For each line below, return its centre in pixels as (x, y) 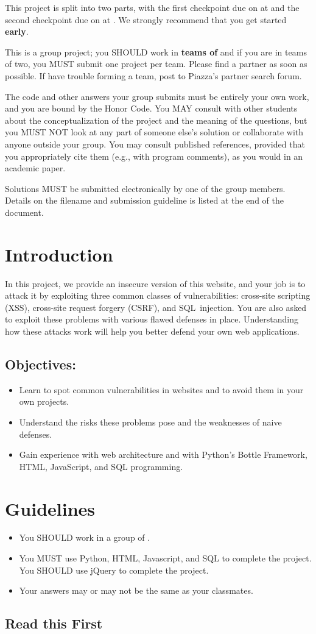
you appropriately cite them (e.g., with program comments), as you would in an (154, 156)
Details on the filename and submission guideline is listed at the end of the (144, 200)
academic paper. (35, 168)
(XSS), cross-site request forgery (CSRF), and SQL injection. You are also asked (156, 307)
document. (24, 212)
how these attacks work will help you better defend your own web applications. (152, 331)
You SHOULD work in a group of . (85, 537)
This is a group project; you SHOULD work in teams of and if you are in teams (156, 52)
